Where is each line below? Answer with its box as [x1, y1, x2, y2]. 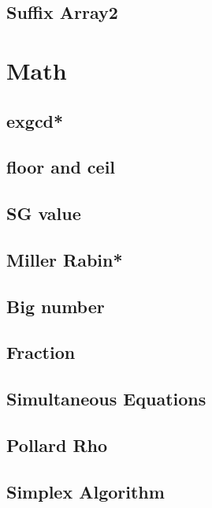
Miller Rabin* [6, 247, 123, 271]
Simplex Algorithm [6, 479, 165, 503]
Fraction [6, 340, 76, 364]
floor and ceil [6, 155, 116, 179]
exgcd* [6, 108, 64, 133]
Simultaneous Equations [6, 387, 206, 411]
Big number [6, 293, 105, 318]
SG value [6, 201, 81, 226]
